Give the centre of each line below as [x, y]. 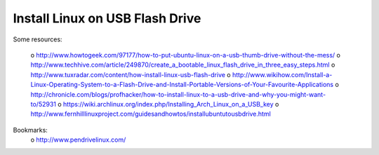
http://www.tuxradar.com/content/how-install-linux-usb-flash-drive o [131, 74]
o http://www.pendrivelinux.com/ [78, 140]
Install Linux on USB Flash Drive [107, 18]
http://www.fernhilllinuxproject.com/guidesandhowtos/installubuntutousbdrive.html [151, 114]
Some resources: [38, 39]
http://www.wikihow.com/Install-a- [282, 74]
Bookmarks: [31, 130]
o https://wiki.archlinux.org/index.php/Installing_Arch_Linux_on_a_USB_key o [168, 104]
